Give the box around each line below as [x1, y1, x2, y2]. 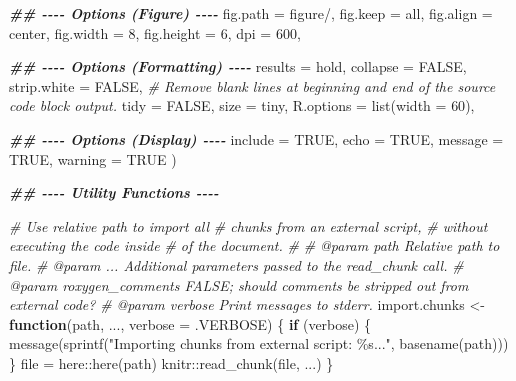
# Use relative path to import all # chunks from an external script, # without [9, 215, 488, 236]
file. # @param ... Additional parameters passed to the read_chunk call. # [9, 254, 464, 275]
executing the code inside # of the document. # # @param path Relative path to [9, 235, 500, 256]
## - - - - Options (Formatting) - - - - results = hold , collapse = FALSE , [9, 56, 467, 77]
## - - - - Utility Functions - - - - [9, 182, 219, 203]
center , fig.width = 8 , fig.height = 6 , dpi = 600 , [9, 22, 301, 43]
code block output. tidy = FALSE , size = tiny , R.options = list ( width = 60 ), [9, 95, 475, 116]
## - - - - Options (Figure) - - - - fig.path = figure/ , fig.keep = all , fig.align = [9, 3, 493, 23]
